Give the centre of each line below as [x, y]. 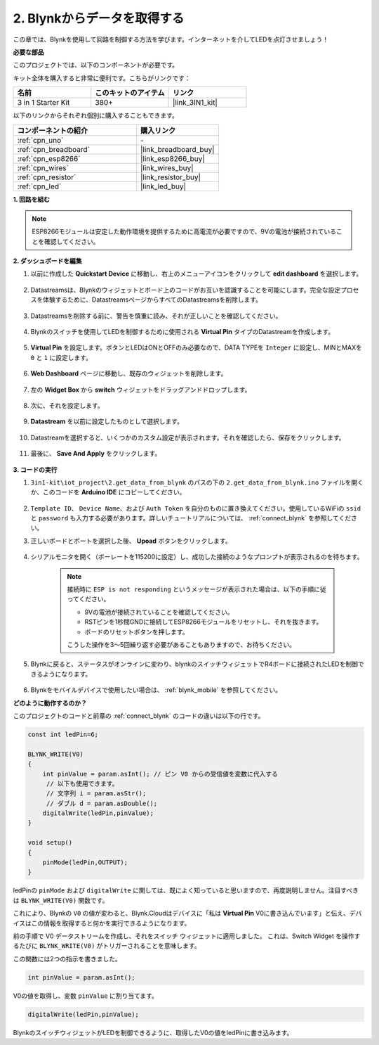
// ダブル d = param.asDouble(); [102, 803]
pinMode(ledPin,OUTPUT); [85, 863]
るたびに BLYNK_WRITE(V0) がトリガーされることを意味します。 [107, 946]
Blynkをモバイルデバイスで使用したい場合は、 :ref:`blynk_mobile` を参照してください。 [156, 690]
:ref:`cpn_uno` [40, 140]
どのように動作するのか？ [50, 703]
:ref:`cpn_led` [39, 186]
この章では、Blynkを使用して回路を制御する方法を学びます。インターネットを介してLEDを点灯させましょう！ [171, 39]
